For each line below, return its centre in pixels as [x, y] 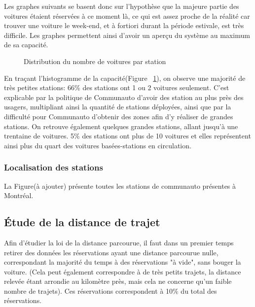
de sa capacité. [26, 45]
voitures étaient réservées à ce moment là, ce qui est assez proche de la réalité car [127, 16]
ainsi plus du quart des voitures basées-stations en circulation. [98, 145]
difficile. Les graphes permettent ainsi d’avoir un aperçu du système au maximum [127, 35]
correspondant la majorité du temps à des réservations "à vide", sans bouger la [123, 262]
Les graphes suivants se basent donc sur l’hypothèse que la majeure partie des [122, 6]
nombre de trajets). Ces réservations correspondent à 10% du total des [110, 290]
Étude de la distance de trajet [82, 222]
